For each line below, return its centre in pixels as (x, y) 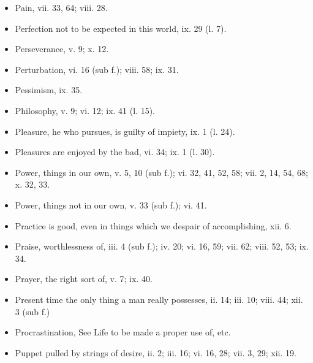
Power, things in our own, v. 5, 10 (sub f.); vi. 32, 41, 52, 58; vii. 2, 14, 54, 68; (161, 172)
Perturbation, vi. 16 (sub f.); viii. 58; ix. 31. (97, 69)
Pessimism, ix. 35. (49, 90)
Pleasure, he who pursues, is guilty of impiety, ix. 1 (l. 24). (125, 131)
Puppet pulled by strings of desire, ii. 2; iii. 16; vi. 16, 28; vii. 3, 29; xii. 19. (156, 352)
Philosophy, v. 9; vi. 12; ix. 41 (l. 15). (85, 110)
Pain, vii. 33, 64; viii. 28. (61, 7)
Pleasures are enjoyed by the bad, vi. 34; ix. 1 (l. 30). (115, 152)
